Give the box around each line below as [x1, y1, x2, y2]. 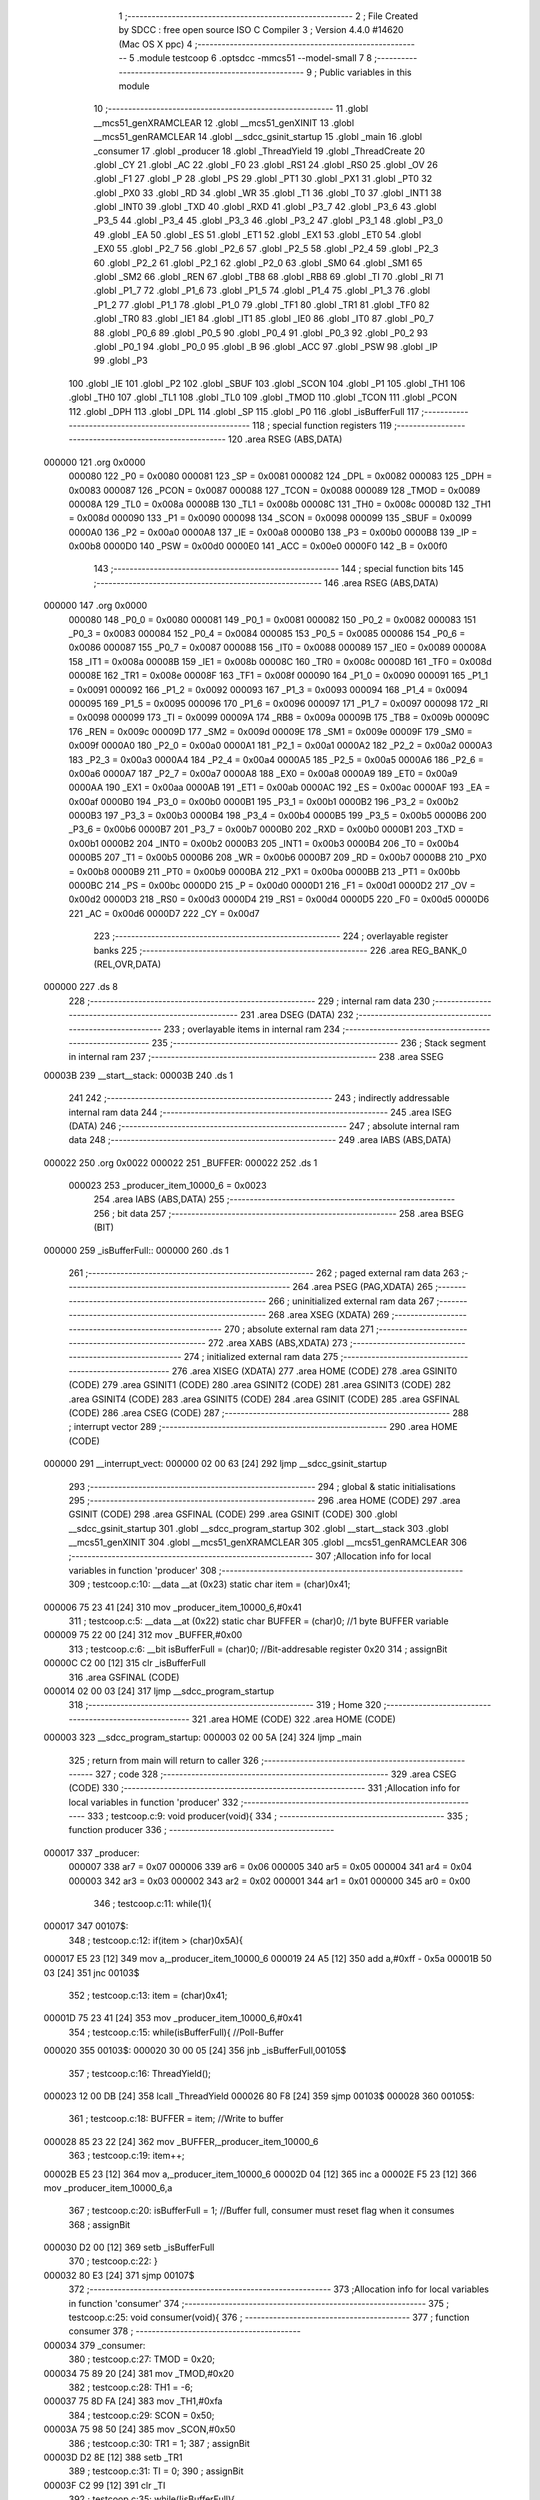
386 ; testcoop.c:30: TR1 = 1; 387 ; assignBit [68, 2437, 250, 2449]
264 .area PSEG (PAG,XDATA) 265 [292, 1281, 434, 1293]
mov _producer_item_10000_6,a [43, 2181, 173, 2194]
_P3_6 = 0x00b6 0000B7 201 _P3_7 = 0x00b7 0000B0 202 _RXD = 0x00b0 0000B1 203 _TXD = [68, 823, 464, 835]
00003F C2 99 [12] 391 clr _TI [43, 2479, 166, 2491]
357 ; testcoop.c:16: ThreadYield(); [68, 2067, 212, 2079]
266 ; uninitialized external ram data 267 [268, 1295, 435, 1307]
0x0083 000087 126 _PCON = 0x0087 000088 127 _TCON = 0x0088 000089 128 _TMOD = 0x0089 [68, 484, 481, 496]
